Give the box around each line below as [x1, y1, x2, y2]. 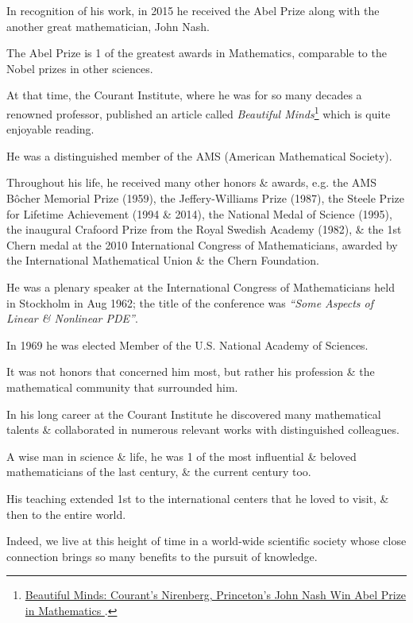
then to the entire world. [6, 505, 126, 522]
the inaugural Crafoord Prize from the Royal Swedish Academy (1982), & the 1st [6, 221, 402, 238]
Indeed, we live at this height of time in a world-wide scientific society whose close [6, 532, 407, 549]
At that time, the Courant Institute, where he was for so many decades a [6, 87, 362, 103]
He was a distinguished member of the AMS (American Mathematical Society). [6, 147, 392, 164]
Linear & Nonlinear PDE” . [6, 310, 138, 327]
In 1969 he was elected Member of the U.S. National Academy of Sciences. [6, 336, 369, 353]
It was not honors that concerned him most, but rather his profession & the [6, 363, 375, 380]
